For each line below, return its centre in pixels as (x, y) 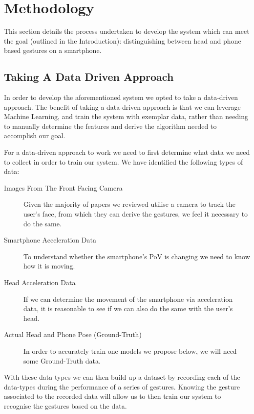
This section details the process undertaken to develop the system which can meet (127, 31)
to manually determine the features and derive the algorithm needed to (110, 126)
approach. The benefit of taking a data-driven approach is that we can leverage (122, 107)
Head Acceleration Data (40, 282)
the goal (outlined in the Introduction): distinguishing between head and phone (123, 40)
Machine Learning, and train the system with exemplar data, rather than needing (126, 116)
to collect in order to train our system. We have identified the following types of (124, 161)
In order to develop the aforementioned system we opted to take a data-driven (121, 97)
